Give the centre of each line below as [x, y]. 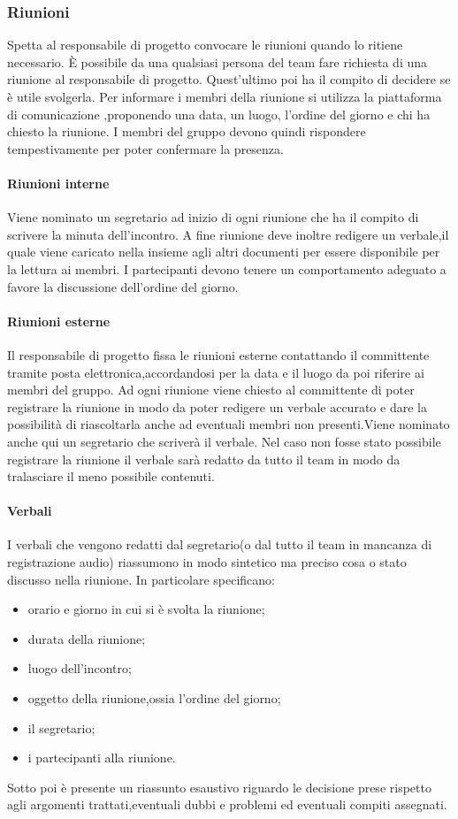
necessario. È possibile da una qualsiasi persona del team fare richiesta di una [218, 61]
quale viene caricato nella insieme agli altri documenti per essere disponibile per [224, 252]
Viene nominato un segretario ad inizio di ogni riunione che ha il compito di [213, 217]
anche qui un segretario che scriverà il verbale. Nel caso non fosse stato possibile [224, 441]
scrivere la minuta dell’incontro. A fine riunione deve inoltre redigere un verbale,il [228, 234]
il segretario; [61, 727]
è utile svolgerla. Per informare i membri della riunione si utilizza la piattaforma [225, 96]
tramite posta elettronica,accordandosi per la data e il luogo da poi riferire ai [216, 372]
